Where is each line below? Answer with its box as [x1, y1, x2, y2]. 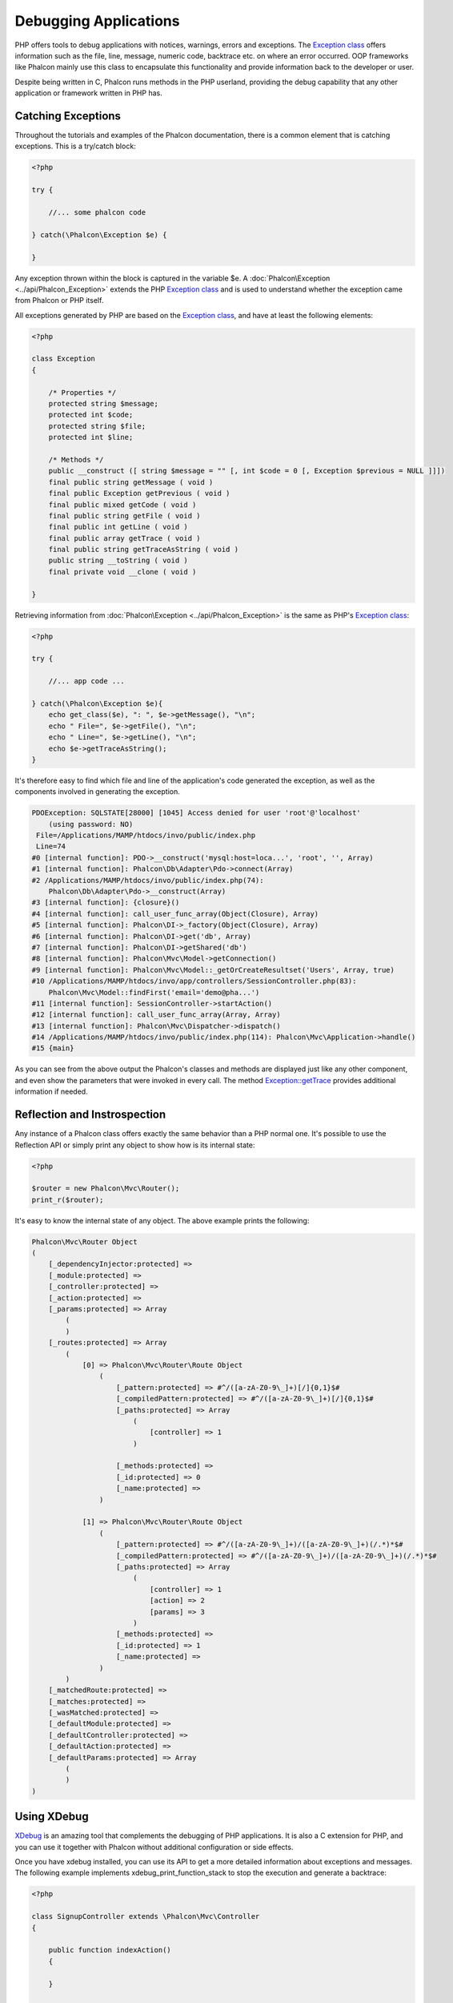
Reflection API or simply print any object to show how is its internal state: [14, 1140, 255, 1150]
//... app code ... [48, 677, 126, 686]
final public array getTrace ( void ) [48, 534, 201, 542]
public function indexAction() [48, 1945, 171, 1955]
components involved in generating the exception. [14, 787, 180, 796]
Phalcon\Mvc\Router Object [31, 1237, 138, 1246]
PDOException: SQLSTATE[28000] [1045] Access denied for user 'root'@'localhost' [31, 808, 362, 817]
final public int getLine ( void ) [48, 522, 188, 532]
